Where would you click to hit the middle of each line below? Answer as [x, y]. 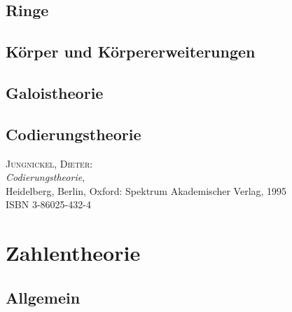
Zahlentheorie [73, 253]
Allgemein [43, 297]
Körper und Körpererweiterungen [131, 52]
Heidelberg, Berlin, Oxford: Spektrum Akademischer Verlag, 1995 [146, 190]
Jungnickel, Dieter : [49, 163]
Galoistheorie [55, 92]
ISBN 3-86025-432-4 [48, 204]
